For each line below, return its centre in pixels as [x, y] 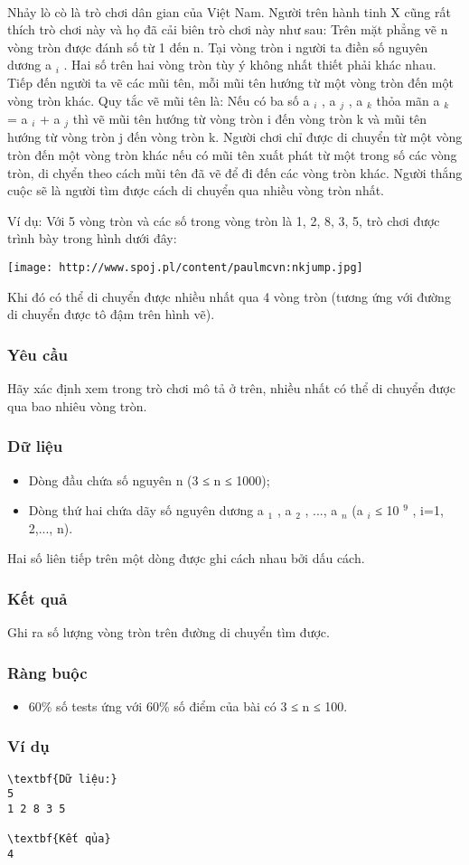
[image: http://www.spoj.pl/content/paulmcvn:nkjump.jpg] [185, 268]
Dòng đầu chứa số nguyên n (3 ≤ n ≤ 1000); [149, 480]
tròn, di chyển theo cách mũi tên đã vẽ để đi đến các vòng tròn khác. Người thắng [235, 172]
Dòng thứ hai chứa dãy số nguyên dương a [146, 510]
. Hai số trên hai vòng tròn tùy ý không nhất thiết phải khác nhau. [250, 65]
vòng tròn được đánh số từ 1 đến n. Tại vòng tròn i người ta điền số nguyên [218, 47]
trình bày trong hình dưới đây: [92, 238]
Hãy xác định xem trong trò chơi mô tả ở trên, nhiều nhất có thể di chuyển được [231, 388]
